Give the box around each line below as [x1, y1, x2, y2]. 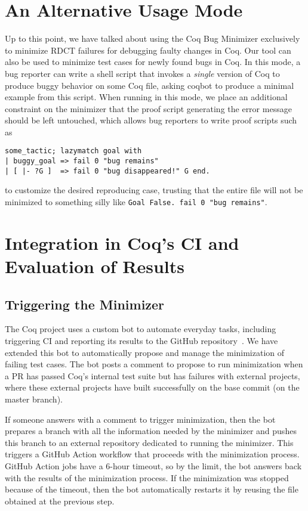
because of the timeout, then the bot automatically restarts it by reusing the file [5, 483, 298, 495]
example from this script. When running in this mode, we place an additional [5, 91, 288, 103]
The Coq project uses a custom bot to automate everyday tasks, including [5, 323, 276, 335]
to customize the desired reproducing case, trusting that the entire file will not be [5, 184, 303, 196]
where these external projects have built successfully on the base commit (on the [5, 381, 300, 394]
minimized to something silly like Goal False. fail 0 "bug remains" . [5, 196, 267, 208]
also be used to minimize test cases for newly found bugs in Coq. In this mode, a [5, 55, 301, 68]
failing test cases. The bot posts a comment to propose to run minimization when [5, 358, 303, 370]
